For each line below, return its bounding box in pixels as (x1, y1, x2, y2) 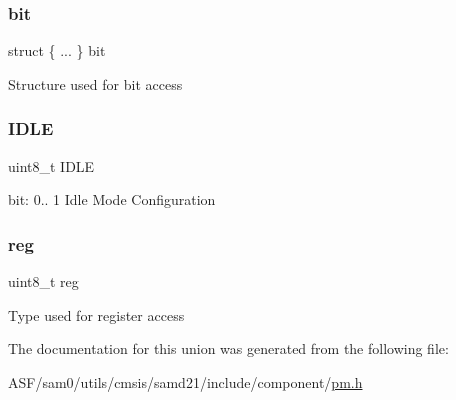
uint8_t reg (8, 271, 79, 292)
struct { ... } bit (8, 40, 106, 61)
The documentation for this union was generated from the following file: (8, 338, 449, 359)
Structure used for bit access (8, 73, 183, 94)
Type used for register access (8, 304, 185, 325)
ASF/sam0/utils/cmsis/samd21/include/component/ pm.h (8, 371, 363, 392)
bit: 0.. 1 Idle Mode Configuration (8, 189, 216, 210)
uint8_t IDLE (8, 155, 95, 176)
